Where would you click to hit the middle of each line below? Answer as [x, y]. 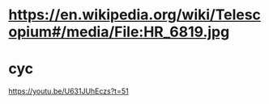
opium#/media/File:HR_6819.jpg [119, 32]
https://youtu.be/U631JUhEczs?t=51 [68, 91]
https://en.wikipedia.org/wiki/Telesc [135, 15]
